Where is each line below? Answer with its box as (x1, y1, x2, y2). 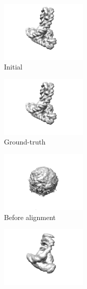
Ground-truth (4, 136, 46, 147)
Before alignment (4, 211, 56, 222)
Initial (4, 61, 22, 72)
